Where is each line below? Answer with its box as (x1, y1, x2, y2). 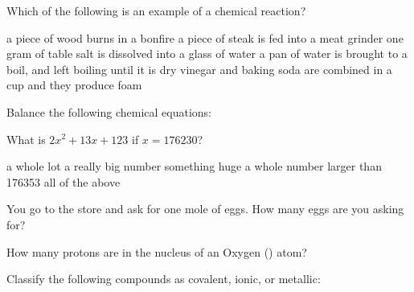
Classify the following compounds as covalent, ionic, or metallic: (6, 270, 321, 287)
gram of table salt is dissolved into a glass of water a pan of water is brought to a (6, 45, 408, 62)
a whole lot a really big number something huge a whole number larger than (6, 158, 382, 175)
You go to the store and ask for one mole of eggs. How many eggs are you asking (6, 200, 404, 217)
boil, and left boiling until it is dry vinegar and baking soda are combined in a (6, 60, 392, 77)
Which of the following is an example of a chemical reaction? (6, 2, 306, 19)
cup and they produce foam (6, 76, 142, 93)
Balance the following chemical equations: (6, 103, 211, 120)
